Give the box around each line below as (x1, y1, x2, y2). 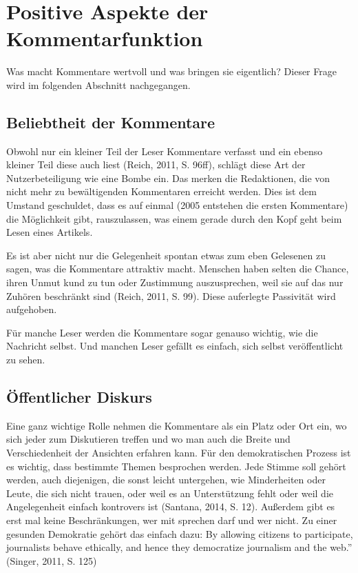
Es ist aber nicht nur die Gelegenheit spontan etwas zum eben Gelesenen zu (6, 248, 326, 262)
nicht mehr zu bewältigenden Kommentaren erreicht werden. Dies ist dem (6, 184, 317, 199)
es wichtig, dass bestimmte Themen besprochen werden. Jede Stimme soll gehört (6, 459, 346, 473)
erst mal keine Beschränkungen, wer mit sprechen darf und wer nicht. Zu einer (6, 512, 337, 527)
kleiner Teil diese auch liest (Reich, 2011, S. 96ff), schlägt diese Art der (6, 157, 306, 172)
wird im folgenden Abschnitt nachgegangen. (6, 77, 191, 92)
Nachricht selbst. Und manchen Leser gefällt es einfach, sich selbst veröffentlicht (6, 339, 344, 353)
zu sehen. (6, 352, 45, 367)
